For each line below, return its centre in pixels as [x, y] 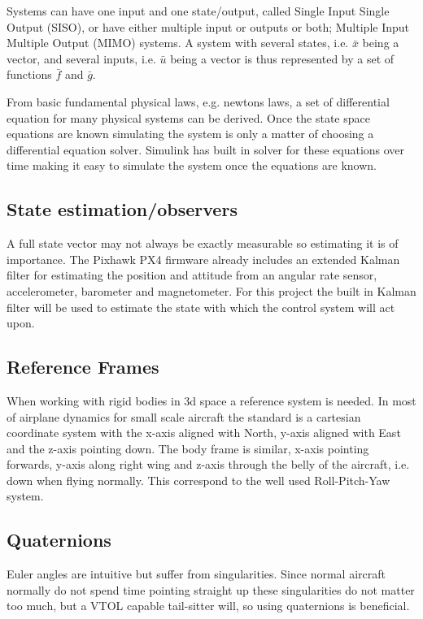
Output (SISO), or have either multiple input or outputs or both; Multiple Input [208, 26]
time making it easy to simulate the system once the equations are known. [192, 165]
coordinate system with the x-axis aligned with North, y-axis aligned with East [204, 433]
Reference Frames [83, 367]
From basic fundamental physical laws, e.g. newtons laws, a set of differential [198, 101]
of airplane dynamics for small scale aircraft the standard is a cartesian [184, 416]
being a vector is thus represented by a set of [282, 58]
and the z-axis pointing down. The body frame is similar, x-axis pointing [188, 448]
